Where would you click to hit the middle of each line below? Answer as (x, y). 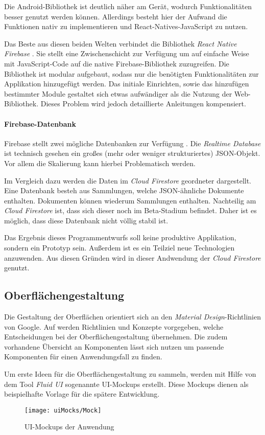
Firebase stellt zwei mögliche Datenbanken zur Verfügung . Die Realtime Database (132, 143)
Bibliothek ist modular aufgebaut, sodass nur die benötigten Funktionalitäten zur (131, 73)
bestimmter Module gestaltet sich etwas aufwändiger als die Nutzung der (118, 93)
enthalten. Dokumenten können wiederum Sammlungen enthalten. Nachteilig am (130, 200)
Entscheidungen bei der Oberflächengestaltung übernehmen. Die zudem (116, 337)
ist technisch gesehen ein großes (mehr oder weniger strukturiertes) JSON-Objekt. (132, 153)
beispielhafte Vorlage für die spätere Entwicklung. (82, 394)
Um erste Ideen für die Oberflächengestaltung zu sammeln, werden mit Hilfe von (130, 374)
